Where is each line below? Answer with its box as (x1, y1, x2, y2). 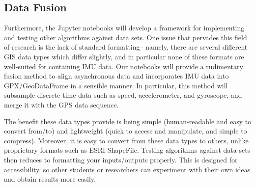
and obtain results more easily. (4, 174, 96, 184)
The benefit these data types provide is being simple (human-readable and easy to (4, 116, 252, 126)
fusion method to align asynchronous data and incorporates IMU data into (4, 71, 229, 81)
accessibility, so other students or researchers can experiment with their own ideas (4, 164, 251, 174)
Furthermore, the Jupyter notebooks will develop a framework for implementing (4, 23, 245, 33)
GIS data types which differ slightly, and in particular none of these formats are (4, 51, 244, 61)
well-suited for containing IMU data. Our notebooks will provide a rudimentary (4, 61, 243, 71)
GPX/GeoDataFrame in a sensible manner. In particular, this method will (4, 80, 228, 90)
